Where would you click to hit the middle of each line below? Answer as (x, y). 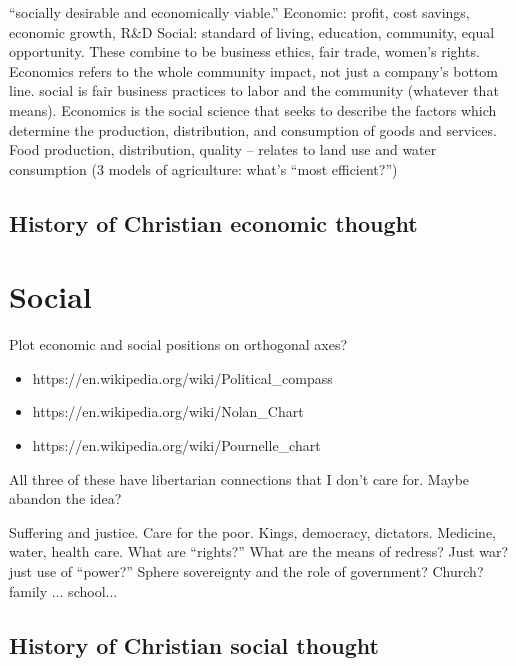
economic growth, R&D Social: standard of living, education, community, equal (252, 31)
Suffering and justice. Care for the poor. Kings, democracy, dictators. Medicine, (253, 531)
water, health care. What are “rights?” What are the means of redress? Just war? (258, 551)
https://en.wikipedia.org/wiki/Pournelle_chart (176, 445)
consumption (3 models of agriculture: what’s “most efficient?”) (203, 168)
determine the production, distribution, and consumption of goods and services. (253, 129)
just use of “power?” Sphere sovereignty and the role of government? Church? (246, 571)
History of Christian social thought (194, 644)
